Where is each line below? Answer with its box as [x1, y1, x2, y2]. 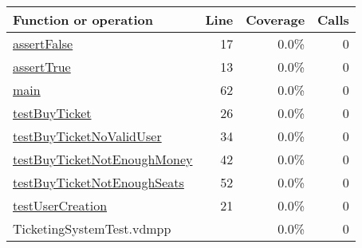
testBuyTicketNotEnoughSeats [13, 173, 184, 191]
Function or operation [13, 10, 153, 29]
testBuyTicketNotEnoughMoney [13, 150, 193, 168]
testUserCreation [13, 196, 108, 215]
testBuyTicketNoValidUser [13, 127, 162, 145]
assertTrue [13, 57, 71, 76]
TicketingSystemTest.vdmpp [13, 219, 171, 238]
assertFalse [13, 34, 73, 53]
